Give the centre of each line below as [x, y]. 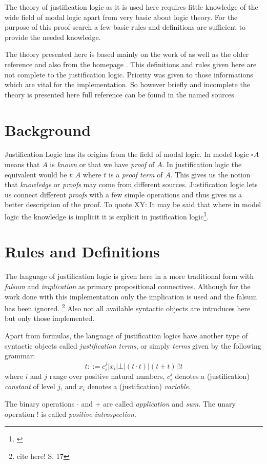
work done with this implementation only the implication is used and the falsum [131, 296]
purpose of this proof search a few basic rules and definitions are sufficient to [125, 27]
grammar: [20, 356]
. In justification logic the [202, 164]
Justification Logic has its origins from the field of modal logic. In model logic [127, 154]
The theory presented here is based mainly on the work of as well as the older [127, 54]
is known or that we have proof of [102, 164]
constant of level [30, 386]
